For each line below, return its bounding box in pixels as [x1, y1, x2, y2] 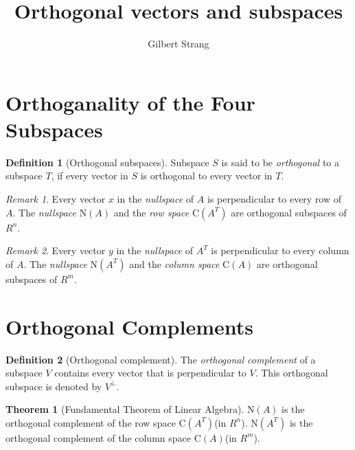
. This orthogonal [255, 365, 328, 380]
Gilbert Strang [148, 36, 209, 51]
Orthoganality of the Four [5, 88, 255, 116]
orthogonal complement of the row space [5, 415, 176, 429]
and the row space [113, 205, 190, 219]
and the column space [129, 256, 220, 271]
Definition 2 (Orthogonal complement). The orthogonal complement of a [5, 352, 316, 366]
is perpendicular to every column [211, 243, 350, 258]
